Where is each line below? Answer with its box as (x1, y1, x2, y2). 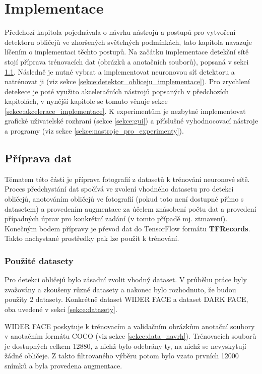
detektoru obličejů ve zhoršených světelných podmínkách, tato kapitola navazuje (5, 36, 252, 47)
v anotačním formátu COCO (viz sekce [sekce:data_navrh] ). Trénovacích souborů (5, 331, 256, 341)
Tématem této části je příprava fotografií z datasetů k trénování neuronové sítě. (5, 173, 250, 184)
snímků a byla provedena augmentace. (5, 360, 122, 370)
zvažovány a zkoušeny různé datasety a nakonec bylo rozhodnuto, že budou (5, 284, 236, 294)
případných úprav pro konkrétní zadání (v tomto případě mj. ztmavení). (5, 213, 228, 224)
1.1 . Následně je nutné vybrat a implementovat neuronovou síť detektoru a (5, 66, 235, 77)
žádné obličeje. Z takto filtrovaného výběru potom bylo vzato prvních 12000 (5, 350, 239, 361)
